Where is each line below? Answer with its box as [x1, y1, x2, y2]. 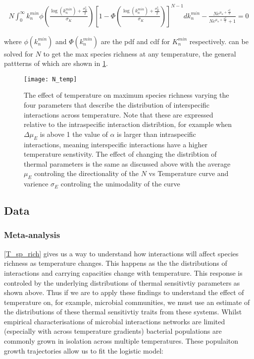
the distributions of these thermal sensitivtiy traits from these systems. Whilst [4, 306, 242, 317]
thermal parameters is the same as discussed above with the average [24, 158, 231, 169]
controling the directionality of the [34, 168, 139, 179]
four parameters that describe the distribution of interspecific [24, 99, 210, 110]
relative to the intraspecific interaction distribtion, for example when [24, 119, 232, 129]
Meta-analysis [4, 229, 60, 241]
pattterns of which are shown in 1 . [4, 58, 108, 68]
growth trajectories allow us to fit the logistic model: [4, 345, 163, 356]
